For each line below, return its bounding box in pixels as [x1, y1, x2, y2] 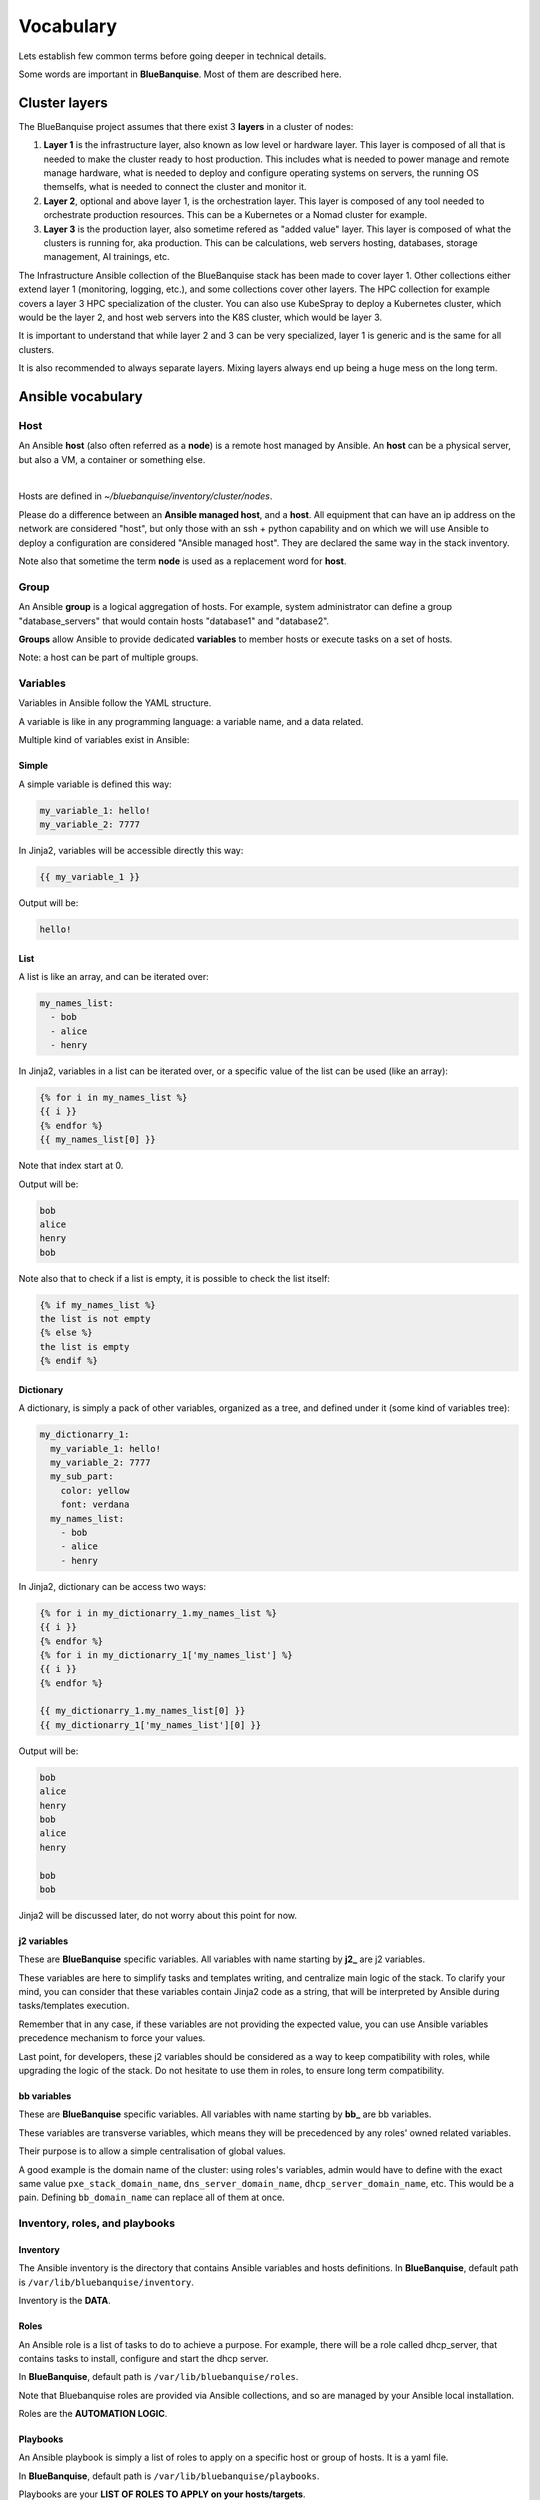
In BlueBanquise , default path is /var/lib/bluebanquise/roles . [18, 2371, 299, 2383]
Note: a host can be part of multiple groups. [18, 651, 199, 664]
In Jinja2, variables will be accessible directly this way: [18, 844, 244, 856]
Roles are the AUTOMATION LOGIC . [18, 2408, 168, 2420]
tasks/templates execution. [18, 2000, 130, 2012]
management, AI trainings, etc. [43, 251, 170, 263]
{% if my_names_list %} [39, 1299, 157, 1310]
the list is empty [39, 1341, 130, 1352]
